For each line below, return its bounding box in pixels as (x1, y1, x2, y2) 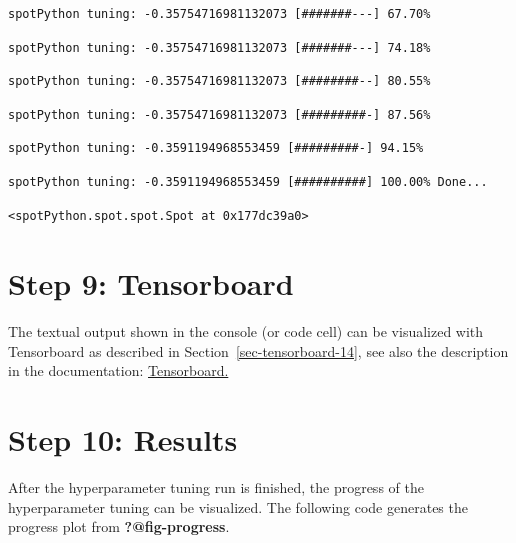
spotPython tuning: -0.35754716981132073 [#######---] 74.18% (8, 40, 431, 55)
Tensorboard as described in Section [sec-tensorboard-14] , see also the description (8, 340, 509, 361)
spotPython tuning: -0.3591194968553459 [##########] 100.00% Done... (8, 174, 488, 189)
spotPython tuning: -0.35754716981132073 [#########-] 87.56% (8, 107, 431, 122)
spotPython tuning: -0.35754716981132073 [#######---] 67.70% (8, 7, 431, 21)
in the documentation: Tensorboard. (8, 360, 229, 381)
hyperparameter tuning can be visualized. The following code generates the (8, 496, 468, 517)
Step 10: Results (8, 419, 238, 460)
